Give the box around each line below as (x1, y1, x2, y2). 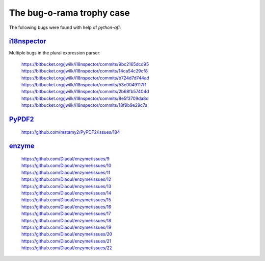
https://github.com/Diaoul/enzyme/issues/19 (21, 224, 111, 230)
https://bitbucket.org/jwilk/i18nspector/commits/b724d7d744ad (21, 75, 150, 81)
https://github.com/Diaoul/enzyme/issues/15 (21, 197, 111, 203)
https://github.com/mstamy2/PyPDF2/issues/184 (21, 129, 120, 135)
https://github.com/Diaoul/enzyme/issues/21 (21, 238, 111, 244)
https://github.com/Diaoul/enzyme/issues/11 (21, 169, 110, 175)
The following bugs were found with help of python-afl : (9, 24, 121, 30)
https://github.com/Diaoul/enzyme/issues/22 (21, 245, 112, 251)
